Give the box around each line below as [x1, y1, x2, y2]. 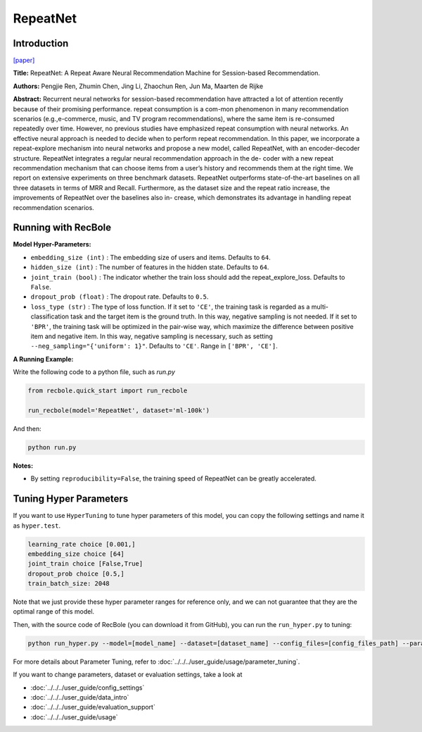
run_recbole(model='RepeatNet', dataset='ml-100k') [27, 406, 210, 414]
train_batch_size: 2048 [27, 580, 110, 588]
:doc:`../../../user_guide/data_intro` [30, 693, 129, 701]
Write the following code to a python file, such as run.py [13, 368, 176, 376]
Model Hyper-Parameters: [13, 240, 91, 249]
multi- [311, 302, 329, 311]
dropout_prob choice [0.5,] [27, 569, 124, 578]
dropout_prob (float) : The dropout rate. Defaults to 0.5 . [30, 292, 209, 301]
